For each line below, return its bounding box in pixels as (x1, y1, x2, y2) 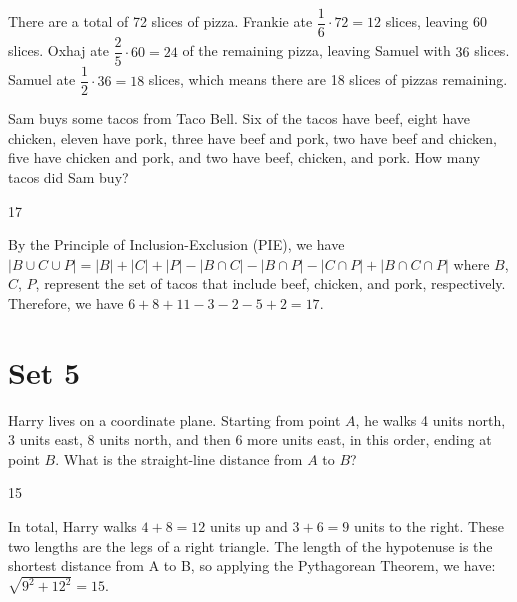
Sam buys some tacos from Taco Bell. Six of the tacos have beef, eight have (8, 108, 471, 129)
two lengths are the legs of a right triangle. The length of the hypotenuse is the (8, 535, 493, 556)
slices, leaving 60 (385, 11, 487, 32)
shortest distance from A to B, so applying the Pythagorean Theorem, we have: (8, 555, 496, 576)
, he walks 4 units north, (355, 409, 506, 430)
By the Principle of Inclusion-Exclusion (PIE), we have (8, 234, 345, 255)
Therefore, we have (8, 292, 124, 313)
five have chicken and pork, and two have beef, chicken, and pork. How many (8, 147, 481, 168)
